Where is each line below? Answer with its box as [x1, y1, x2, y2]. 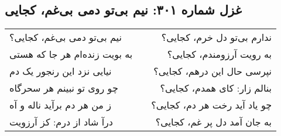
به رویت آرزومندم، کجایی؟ [167, 47, 272, 61]
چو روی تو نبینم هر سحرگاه [9, 81, 118, 95]
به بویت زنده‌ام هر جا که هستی [9, 47, 133, 61]
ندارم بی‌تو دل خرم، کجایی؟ [161, 30, 272, 44]
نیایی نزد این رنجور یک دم [9, 64, 112, 78]
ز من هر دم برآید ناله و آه [9, 98, 111, 112]
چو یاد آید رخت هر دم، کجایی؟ [151, 98, 272, 112]
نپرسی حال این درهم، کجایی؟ [153, 64, 272, 78]
